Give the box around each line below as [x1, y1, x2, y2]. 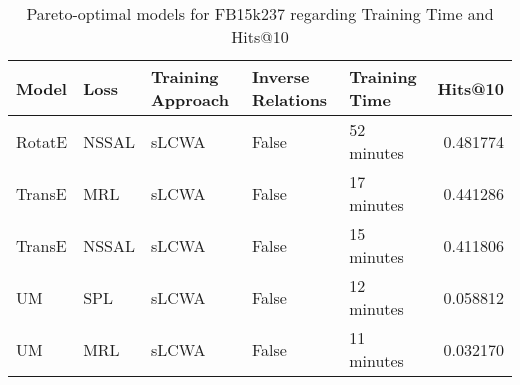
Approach [150, 88, 229, 111]
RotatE [16, 129, 68, 153]
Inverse [251, 65, 310, 88]
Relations [251, 88, 328, 111]
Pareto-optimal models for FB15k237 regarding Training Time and [26, 2, 494, 25]
